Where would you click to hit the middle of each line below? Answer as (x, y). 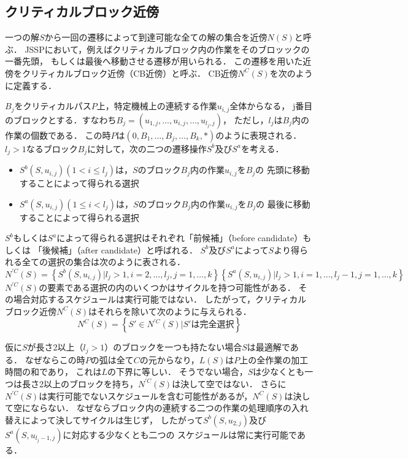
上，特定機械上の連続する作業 (157, 106)
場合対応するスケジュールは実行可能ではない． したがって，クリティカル (160, 299)
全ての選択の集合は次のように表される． (103, 262)
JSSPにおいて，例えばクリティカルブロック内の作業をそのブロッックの (167, 49)
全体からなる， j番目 (271, 106)
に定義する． (31, 85)
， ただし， (245, 119)
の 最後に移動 (283, 203)
